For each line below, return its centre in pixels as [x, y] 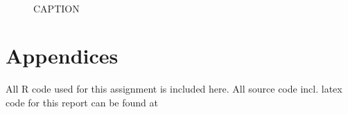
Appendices [62, 56]
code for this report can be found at [82, 102]
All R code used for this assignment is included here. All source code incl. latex [174, 89]
